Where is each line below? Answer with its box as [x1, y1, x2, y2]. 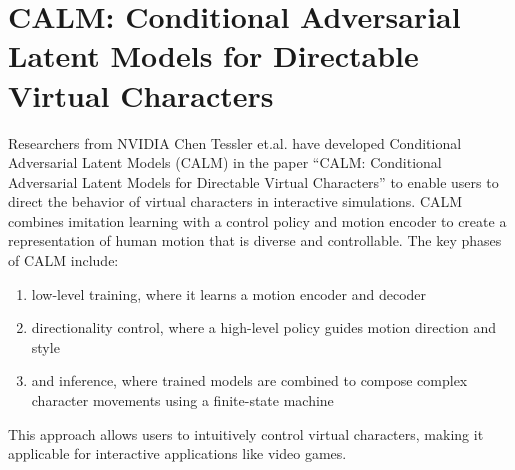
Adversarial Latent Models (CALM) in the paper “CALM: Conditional [8, 152, 442, 173]
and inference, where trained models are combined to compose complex [31, 370, 468, 391]
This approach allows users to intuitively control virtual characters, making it [8, 423, 484, 444]
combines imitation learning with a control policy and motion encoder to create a [8, 210, 507, 231]
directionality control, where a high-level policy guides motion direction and [31, 317, 497, 338]
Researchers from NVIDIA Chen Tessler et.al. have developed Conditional [8, 132, 462, 153]
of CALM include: [8, 250, 119, 271]
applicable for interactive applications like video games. [8, 443, 347, 464]
